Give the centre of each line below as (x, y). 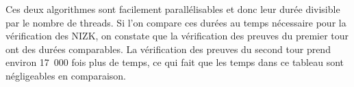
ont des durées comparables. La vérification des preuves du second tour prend (168, 49)
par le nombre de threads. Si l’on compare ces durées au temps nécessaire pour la (176, 22)
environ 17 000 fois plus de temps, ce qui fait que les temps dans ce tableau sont (175, 62)
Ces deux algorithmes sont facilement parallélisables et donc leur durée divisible (173, 9)
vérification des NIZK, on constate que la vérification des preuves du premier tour (177, 36)
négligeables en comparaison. (66, 75)
